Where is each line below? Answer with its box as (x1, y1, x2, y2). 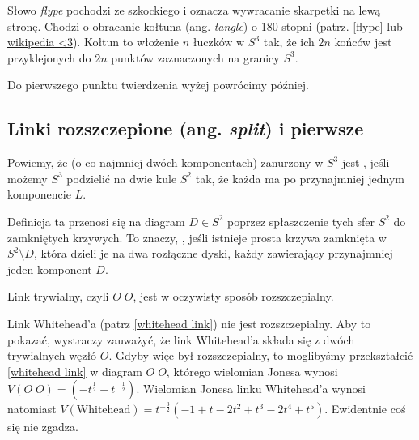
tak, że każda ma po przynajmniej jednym (195, 169, 404, 186)
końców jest (334, 33, 392, 50)
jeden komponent (7, 260, 92, 277)
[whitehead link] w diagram (7, 362, 142, 379)
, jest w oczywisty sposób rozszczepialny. (133, 288, 334, 305)
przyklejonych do (7, 49, 91, 66)
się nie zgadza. (7, 418, 78, 435)
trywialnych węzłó (7, 347, 97, 364)
